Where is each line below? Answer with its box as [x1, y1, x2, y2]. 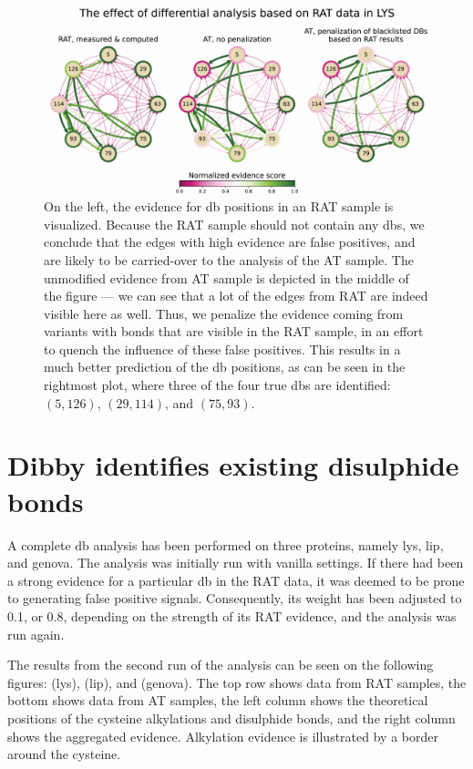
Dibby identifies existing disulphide [7, 446, 459, 484]
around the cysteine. [7, 744, 121, 764]
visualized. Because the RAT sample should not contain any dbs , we [44, 214, 425, 233]
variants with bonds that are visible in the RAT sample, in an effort [44, 322, 424, 341]
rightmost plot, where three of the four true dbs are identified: [44, 375, 391, 395]
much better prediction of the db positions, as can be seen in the [44, 357, 406, 376]
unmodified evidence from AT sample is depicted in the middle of [44, 268, 409, 287]
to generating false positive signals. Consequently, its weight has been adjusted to [7, 589, 462, 608]
